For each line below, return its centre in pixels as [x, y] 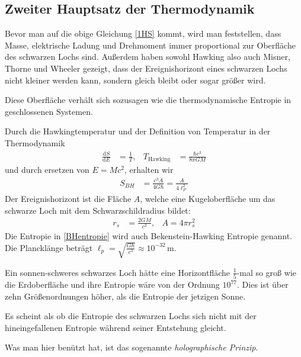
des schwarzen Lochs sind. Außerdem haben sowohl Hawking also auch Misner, [148, 57]
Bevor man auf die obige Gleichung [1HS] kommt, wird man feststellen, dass [143, 33]
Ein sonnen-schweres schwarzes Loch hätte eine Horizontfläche [117, 272]
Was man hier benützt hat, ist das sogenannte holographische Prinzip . [132, 347]
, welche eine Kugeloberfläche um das [208, 199]
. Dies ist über [263, 284]
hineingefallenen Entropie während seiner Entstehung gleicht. [116, 327]
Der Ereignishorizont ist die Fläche [68, 199]
